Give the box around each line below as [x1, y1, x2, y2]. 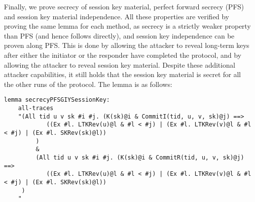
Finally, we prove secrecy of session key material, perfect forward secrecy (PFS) [4, 1, 244, 11]
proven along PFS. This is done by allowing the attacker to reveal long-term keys [4, 40, 250, 50]
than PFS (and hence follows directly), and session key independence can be [4, 30, 235, 40]
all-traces [18, 105, 54, 112]
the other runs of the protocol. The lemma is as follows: [4, 79, 173, 89]
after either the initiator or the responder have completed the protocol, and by [4, 49, 242, 60]
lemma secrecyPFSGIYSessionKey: [4, 96, 110, 104]
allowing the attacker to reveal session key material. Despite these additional [4, 59, 235, 70]
